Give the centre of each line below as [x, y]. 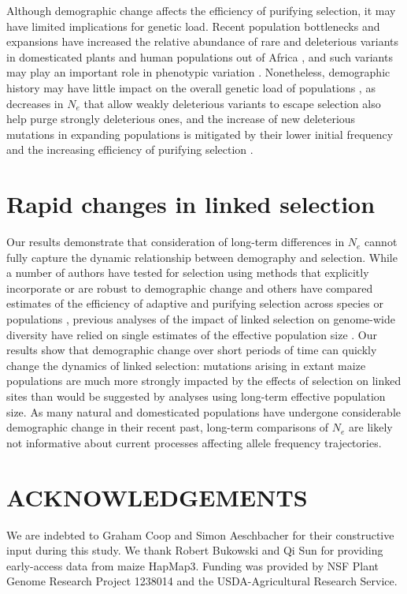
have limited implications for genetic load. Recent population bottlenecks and [193, 26]
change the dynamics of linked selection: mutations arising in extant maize [186, 365]
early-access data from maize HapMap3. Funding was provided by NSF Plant [193, 565]
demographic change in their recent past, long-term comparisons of [168, 427]
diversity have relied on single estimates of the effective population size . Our [192, 334]
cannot [381, 242]
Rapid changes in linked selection [191, 204]
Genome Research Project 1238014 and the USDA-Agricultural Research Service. [202, 581]
